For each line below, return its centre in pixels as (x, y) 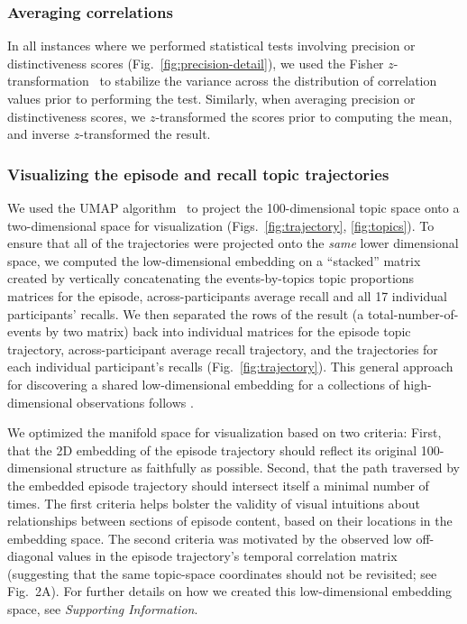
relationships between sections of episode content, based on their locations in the (230, 521)
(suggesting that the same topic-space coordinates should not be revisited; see (222, 573)
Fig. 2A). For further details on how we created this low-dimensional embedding (230, 591)
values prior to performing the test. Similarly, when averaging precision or (211, 98)
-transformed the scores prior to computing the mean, (304, 116)
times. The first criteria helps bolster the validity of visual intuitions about (214, 503)
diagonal (31, 556)
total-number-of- (413, 313)
